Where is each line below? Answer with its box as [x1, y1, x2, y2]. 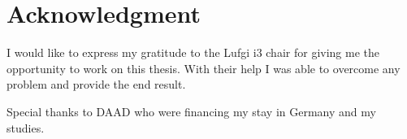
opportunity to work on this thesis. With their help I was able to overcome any [6, 59, 401, 76]
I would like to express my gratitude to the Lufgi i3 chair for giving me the [6, 44, 379, 61]
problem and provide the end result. [6, 76, 186, 93]
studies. [6, 119, 45, 136]
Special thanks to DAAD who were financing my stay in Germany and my [6, 102, 376, 119]
